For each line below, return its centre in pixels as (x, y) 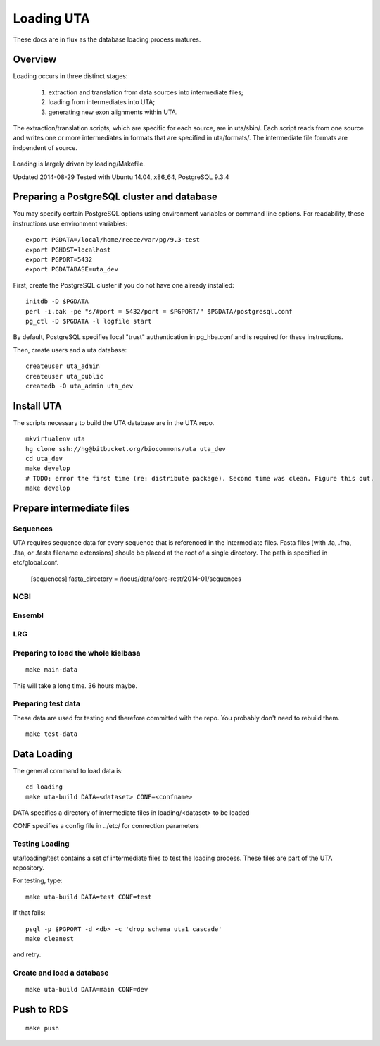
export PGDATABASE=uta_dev (72, 269)
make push (42, 1028)
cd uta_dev (44, 459)
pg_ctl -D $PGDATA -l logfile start (89, 321)
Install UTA (38, 406)
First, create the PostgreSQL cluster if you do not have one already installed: (124, 285)
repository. (29, 868)
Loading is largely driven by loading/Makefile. (79, 164)
